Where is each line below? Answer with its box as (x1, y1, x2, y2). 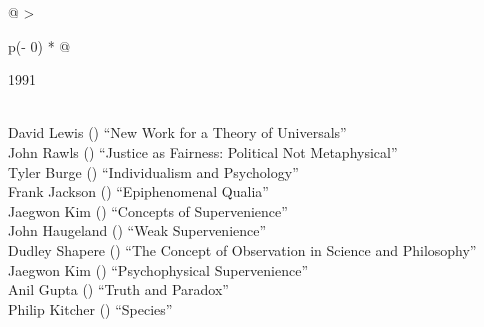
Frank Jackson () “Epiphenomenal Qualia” (8, 181, 269, 202)
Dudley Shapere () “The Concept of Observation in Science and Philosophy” (8, 239, 477, 260)
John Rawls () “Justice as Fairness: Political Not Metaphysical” (8, 141, 398, 162)
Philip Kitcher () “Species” (8, 298, 173, 319)
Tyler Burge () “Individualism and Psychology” (8, 161, 299, 182)
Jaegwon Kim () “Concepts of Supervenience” (8, 200, 288, 221)
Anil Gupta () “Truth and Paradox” (8, 279, 229, 300)
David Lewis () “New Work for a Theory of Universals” (8, 122, 347, 143)
